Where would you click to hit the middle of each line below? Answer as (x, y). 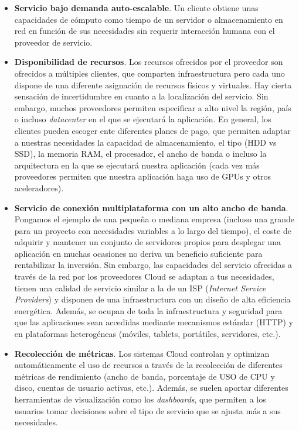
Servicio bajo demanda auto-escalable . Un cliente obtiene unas (136, 8)
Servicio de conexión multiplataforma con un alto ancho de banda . (151, 207)
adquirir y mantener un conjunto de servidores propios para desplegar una (147, 242)
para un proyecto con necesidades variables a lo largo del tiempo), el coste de (153, 230)
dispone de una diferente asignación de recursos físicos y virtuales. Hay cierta (153, 85)
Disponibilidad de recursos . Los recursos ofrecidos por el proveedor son (149, 62)
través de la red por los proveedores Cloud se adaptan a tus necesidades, (144, 276)
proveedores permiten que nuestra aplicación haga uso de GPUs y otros (142, 176)
